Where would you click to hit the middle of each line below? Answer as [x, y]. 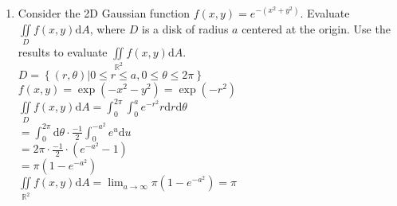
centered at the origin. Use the [316, 28]
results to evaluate [63, 51]
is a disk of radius [185, 28]
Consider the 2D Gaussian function [104, 13]
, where [108, 28]
